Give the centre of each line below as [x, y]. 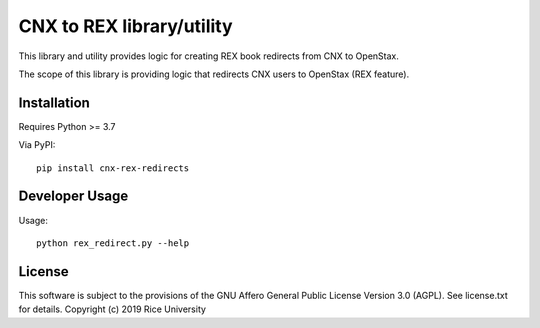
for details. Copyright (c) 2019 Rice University [112, 309]
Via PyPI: [37, 145]
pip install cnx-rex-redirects [113, 168]
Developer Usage [73, 196]
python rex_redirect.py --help [113, 243]
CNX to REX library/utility [126, 26]
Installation [54, 102]
